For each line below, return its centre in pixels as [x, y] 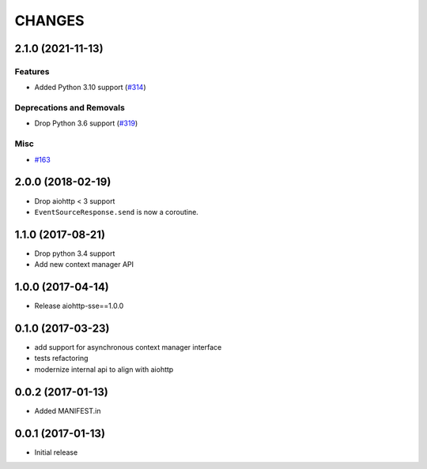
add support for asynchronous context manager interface [128, 347]
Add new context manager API [84, 265]
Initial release [56, 452]
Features [32, 71]
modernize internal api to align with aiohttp [104, 369]
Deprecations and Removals [70, 108]
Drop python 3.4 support [75, 253]
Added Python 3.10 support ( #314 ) [90, 88]
